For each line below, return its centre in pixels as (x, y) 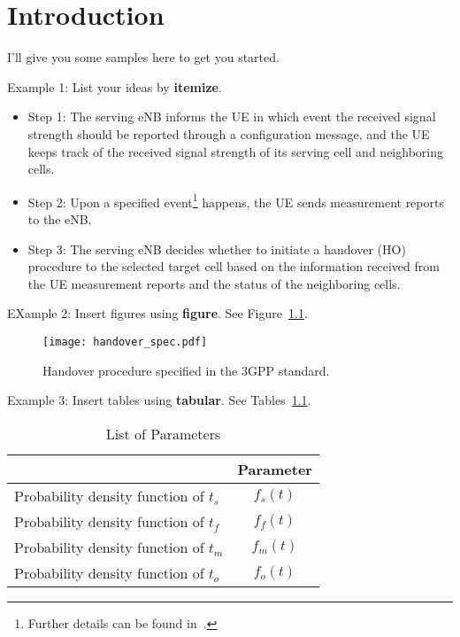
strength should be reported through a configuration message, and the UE (229, 133)
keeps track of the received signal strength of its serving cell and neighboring (235, 151)
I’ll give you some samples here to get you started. (143, 57)
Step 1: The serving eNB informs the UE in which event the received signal (232, 117)
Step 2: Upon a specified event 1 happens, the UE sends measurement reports (236, 200)
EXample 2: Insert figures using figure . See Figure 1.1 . (157, 313)
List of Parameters (163, 433)
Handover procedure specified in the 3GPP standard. (186, 370)
